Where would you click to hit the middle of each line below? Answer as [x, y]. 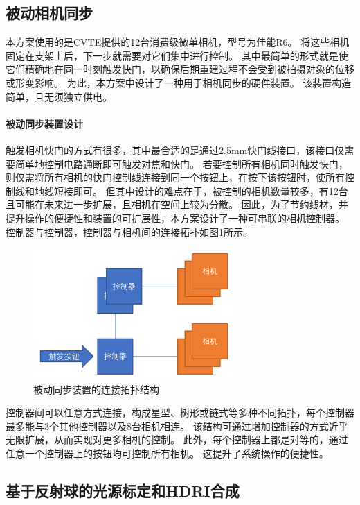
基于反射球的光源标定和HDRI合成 [123, 491]
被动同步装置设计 [44, 123]
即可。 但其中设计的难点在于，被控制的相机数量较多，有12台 [210, 190]
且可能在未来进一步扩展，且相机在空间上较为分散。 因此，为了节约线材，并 [177, 204]
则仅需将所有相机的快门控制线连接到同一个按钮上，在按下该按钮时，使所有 [175, 177]
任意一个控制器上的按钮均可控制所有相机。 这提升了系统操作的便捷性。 [167, 453]
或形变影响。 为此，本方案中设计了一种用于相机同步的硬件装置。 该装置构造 [179, 82]
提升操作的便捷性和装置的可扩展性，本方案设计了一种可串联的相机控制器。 [175, 217]
